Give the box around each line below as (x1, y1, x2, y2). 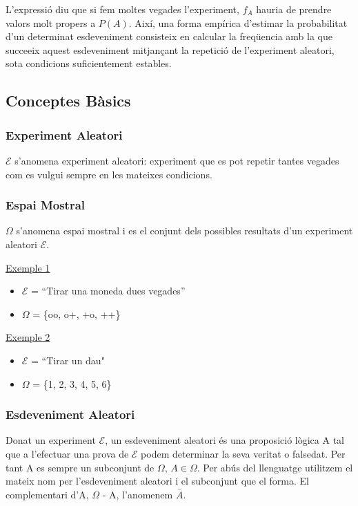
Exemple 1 (6, 260, 50, 274)
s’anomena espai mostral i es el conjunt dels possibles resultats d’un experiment (16, 223, 353, 238)
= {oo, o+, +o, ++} (32, 306, 121, 321)
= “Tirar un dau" (31, 353, 105, 367)
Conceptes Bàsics (6, 90, 131, 111)
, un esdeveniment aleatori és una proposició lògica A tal (105, 433, 344, 447)
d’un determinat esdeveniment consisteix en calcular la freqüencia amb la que (6, 29, 332, 44)
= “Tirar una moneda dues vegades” (31, 283, 186, 298)
